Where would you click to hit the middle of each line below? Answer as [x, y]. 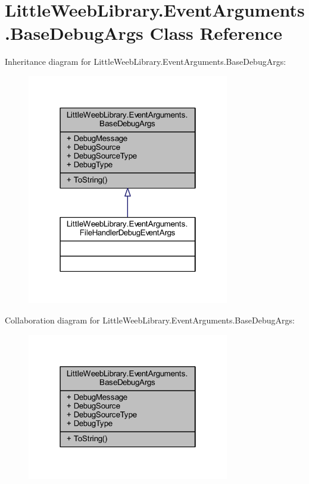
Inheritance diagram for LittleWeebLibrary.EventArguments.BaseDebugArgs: [146, 62]
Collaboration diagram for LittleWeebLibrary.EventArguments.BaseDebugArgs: [150, 320]
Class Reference [216, 33]
